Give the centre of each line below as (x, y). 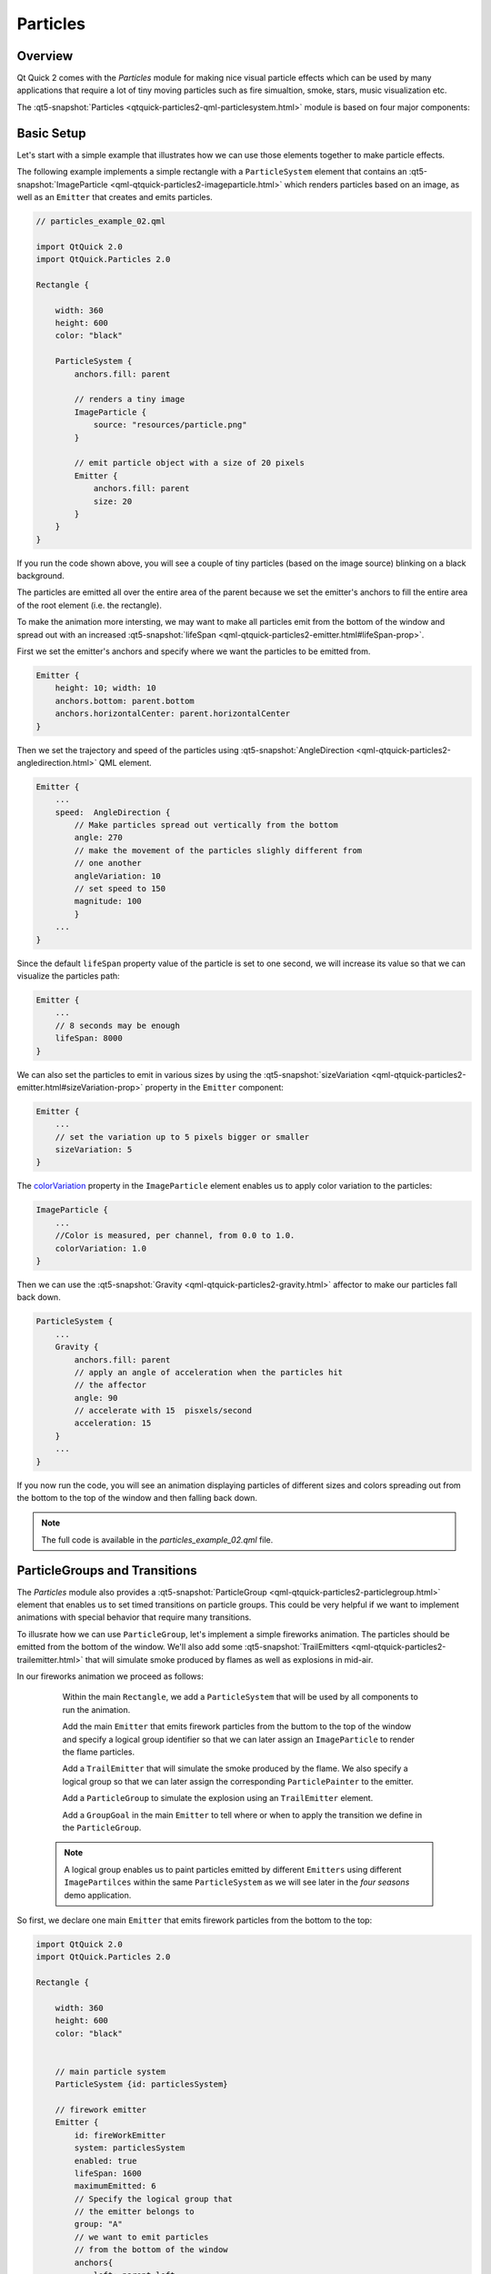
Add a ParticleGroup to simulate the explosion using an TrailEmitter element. (218, 1798)
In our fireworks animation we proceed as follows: (110, 1676)
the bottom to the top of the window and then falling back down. (137, 1498)
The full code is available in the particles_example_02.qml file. (157, 1539)
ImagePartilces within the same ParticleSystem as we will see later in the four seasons (237, 1882)
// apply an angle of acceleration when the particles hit (209, 1372)
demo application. (98, 1895)
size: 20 (113, 501)
